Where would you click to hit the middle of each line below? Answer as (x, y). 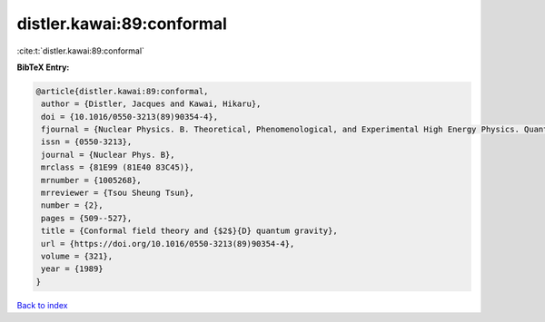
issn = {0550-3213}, (87, 142)
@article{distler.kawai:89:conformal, (122, 91)
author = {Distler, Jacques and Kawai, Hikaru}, (151, 104)
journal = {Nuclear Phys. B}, (109, 155)
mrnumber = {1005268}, (92, 180)
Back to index (42, 305)
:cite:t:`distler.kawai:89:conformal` (81, 51)
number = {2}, (72, 205)
